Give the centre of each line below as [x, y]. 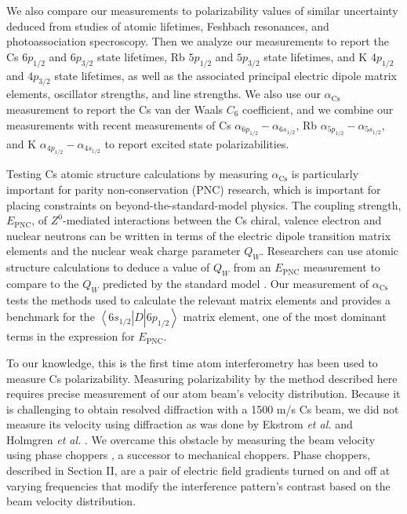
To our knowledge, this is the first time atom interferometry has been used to [192, 362]
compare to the [43, 283]
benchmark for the [51, 317]
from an [252, 267]
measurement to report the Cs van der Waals [115, 109]
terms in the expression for [71, 336]
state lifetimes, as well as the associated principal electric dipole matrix [225, 75]
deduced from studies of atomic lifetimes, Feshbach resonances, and [168, 26]
